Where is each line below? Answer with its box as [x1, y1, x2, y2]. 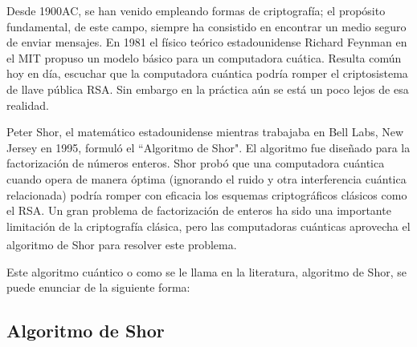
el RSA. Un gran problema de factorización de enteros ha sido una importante [6, 202, 391, 219]
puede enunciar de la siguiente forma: [6, 279, 190, 296]
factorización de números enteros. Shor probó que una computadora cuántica [6, 155, 385, 171]
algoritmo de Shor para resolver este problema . [6, 236, 237, 252]
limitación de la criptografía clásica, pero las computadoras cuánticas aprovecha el [6, 217, 411, 234]
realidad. [6, 96, 49, 113]
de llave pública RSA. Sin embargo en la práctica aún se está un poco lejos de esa [6, 80, 409, 97]
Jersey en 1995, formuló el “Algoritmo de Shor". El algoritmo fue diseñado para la [6, 139, 411, 155]
